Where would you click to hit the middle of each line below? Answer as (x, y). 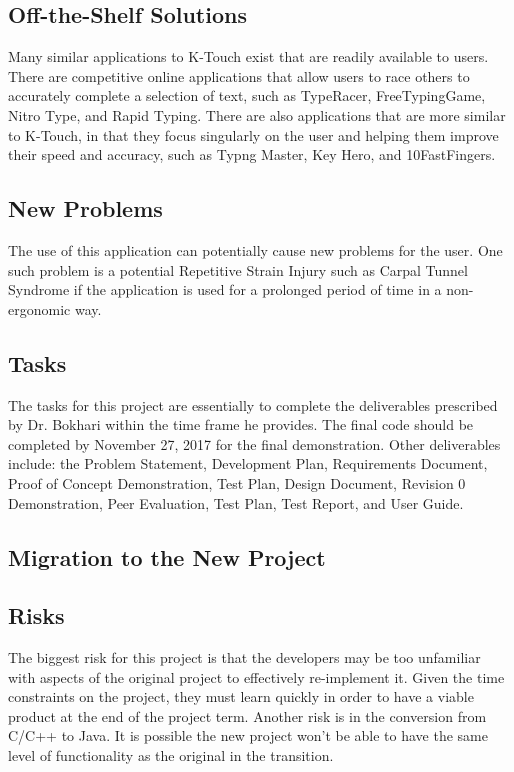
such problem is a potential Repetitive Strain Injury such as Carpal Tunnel (238, 269)
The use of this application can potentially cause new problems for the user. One (255, 249)
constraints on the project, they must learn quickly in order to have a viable (241, 696)
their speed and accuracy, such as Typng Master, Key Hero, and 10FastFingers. (252, 154)
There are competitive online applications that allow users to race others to (239, 75)
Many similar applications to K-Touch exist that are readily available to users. (248, 56)
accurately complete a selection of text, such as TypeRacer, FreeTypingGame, (247, 95)
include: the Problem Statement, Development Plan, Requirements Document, (248, 463)
